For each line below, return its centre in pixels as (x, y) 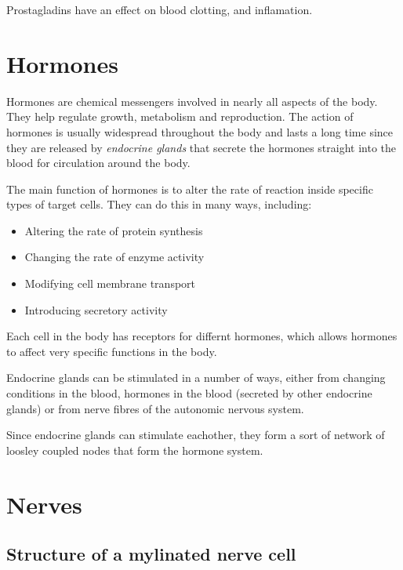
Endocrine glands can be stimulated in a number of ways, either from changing (196, 378)
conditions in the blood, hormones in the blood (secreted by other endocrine (189, 393)
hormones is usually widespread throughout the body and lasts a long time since (200, 131)
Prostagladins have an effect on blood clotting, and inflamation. (160, 9)
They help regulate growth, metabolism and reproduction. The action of (180, 116)
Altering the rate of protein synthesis (114, 230)
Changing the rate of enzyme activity (114, 257)
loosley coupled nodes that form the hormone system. (135, 450)
